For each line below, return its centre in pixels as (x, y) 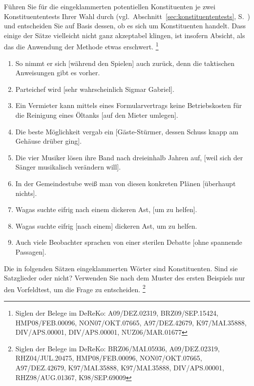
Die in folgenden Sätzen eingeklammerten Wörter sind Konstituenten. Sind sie (121, 268)
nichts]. (26, 193)
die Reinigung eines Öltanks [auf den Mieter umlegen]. (97, 115)
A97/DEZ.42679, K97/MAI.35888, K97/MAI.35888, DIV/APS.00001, (120, 367)
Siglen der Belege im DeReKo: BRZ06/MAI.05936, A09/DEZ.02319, (117, 348)
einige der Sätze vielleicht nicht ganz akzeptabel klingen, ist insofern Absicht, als (125, 35)
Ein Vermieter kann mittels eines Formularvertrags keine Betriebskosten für (129, 105)
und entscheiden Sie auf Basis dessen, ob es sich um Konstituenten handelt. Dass (125, 26)
